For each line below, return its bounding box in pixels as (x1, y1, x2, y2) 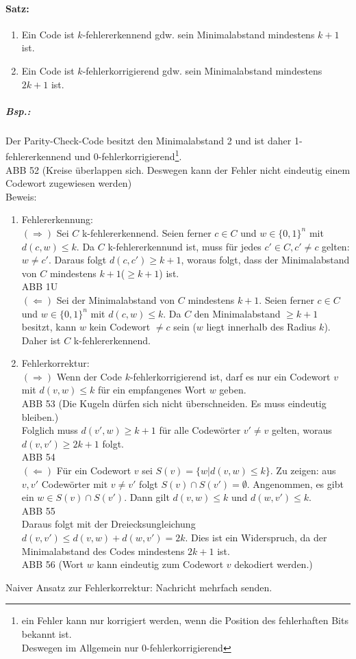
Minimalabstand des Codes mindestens (21, 543, 185, 558)
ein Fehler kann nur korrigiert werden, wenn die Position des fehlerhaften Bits (21, 613, 348, 628)
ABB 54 (21, 450, 55, 464)
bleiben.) (21, 409, 59, 424)
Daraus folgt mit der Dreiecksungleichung (21, 517, 196, 531)
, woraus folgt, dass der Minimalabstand (181, 253, 350, 267)
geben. (219, 383, 246, 397)
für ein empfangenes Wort (97, 383, 206, 397)
